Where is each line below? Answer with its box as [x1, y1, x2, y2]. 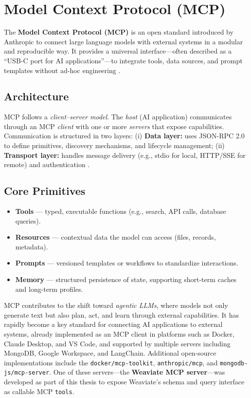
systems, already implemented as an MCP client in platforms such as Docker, [4, 329, 234, 339]
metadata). [15, 241, 48, 251]
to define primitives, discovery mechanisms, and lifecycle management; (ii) [4, 140, 225, 151]
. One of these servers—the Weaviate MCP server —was [49, 367, 225, 377]
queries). [15, 215, 41, 226]
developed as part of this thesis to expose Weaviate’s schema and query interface [4, 377, 245, 387]
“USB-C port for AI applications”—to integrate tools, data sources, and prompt [4, 55, 243, 65]
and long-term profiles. [15, 284, 83, 294]
